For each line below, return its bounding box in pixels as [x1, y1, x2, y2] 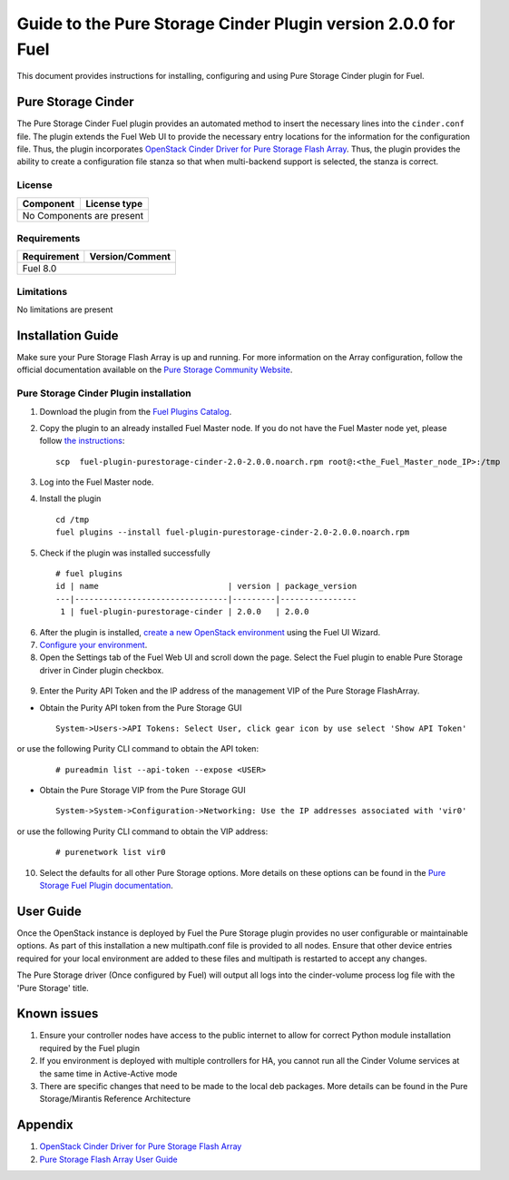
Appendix [16, 1117, 73, 1133]
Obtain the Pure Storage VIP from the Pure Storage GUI [39, 785, 247, 796]
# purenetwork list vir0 [55, 847, 166, 858]
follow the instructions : [39, 436, 125, 447]
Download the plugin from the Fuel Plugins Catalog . [39, 406, 232, 417]
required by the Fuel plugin [39, 1042, 141, 1053]
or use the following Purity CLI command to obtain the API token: [16, 743, 259, 754]
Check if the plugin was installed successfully [39, 547, 210, 558]
